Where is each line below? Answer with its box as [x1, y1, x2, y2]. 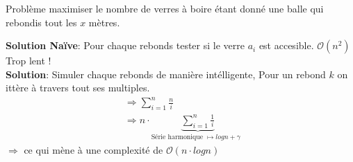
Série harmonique [151, 134, 203, 141]
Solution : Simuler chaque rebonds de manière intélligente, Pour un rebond [6, 66, 326, 81]
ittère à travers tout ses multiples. [6, 80, 150, 95]
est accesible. [258, 38, 314, 53]
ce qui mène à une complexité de [24, 143, 163, 156]
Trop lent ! [6, 53, 51, 68]
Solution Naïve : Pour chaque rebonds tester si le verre [6, 38, 245, 53]
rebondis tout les [6, 15, 77, 29]
